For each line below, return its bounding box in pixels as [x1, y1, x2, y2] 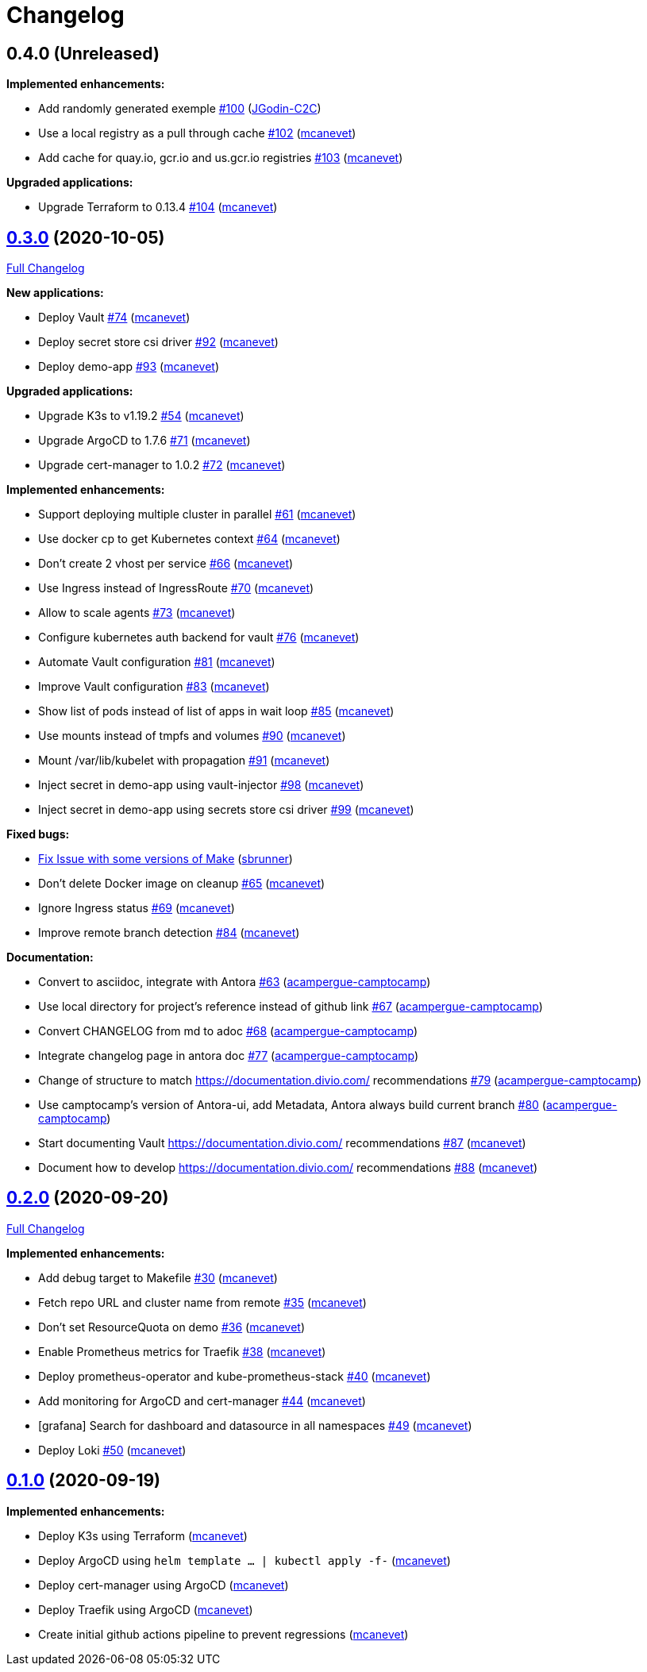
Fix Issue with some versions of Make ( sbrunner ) [38, 852, 293, 866]
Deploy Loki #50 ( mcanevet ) [38, 1443, 187, 1457]
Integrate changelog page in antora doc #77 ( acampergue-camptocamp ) [38, 1049, 419, 1063]
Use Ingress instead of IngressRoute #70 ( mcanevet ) [38, 581, 314, 595]
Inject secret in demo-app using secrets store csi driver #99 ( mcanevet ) [38, 803, 414, 817]
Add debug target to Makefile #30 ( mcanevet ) [38, 1270, 278, 1285]
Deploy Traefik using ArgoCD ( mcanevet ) [38, 1602, 253, 1616]
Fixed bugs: [6, 827, 70, 842]
